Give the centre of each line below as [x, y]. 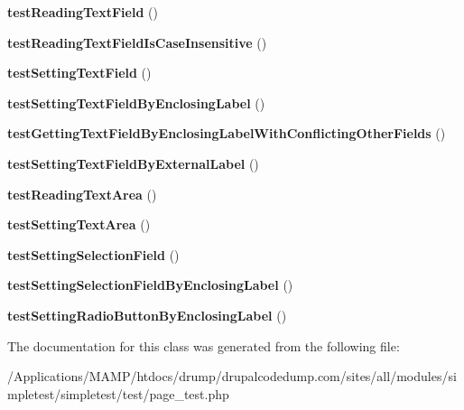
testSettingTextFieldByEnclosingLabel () [136, 102]
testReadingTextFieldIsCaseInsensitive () [137, 42]
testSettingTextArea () [79, 224]
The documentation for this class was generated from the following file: [204, 345]
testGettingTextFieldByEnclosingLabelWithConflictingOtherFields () [227, 133]
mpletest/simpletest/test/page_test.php [118, 393]
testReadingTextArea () [82, 194]
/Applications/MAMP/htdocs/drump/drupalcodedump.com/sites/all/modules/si [232, 376]
